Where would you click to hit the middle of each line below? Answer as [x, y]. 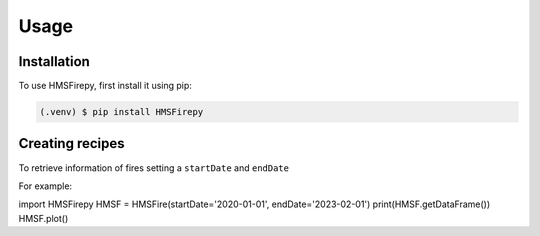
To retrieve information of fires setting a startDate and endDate [154, 167]
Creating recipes [71, 143]
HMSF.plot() [43, 218]
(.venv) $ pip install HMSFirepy [121, 112]
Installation [54, 61]
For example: [45, 186]
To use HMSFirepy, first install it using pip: [105, 86]
